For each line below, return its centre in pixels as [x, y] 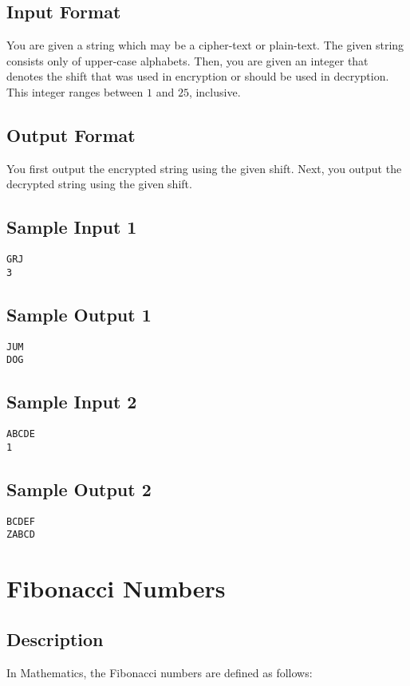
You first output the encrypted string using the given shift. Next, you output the [204, 168]
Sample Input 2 [72, 402]
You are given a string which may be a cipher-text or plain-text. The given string [205, 45]
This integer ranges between [75, 91]
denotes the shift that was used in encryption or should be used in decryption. [198, 76]
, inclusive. [215, 91]
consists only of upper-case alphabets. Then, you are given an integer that [187, 60]
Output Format [71, 134]
